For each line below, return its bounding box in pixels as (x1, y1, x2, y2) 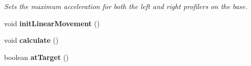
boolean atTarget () (4, 51, 69, 62)
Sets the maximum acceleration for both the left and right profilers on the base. (4, 1, 247, 11)
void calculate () (4, 35, 59, 45)
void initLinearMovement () (4, 18, 100, 28)
